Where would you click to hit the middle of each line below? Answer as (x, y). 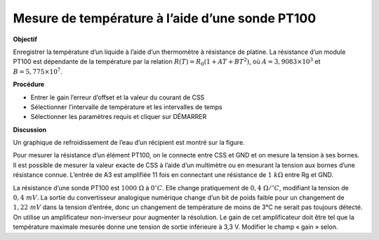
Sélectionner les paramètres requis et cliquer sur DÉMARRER (119, 117)
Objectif (25, 39)
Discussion (30, 129)
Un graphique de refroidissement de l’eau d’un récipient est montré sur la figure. (129, 143)
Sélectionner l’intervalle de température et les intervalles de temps (126, 107)
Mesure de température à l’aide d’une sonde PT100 (165, 18)
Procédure (29, 85)
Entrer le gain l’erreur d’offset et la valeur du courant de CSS (118, 97)
